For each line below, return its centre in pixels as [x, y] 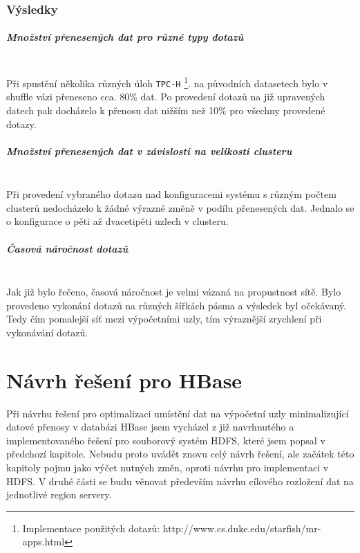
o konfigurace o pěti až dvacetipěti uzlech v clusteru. [117, 221]
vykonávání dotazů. [47, 332]
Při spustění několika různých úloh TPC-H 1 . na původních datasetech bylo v [167, 82]
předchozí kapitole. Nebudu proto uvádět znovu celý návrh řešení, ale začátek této [180, 454]
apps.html [44, 542]
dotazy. [21, 124]
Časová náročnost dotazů [67, 248]
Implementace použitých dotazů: [91, 528]
